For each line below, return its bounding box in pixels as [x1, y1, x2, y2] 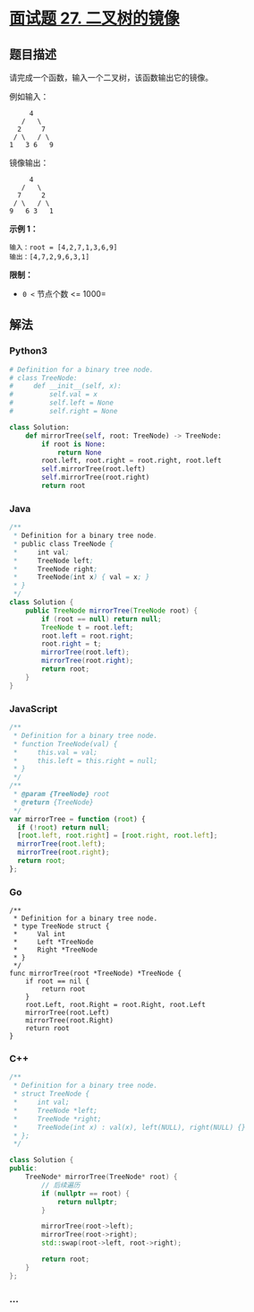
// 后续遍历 [41, 1180, 80, 1189]
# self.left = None [9, 398, 114, 408]
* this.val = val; [13, 748, 98, 757]
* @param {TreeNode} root [13, 790, 110, 799]
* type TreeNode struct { [13, 922, 110, 931]
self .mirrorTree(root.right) [41, 473, 150, 482]
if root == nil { [25, 977, 90, 986]
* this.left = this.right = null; [13, 756, 158, 765]
